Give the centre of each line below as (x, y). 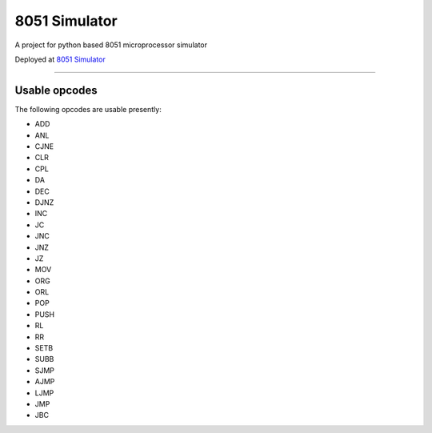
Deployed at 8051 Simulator (60, 59)
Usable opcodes (56, 90)
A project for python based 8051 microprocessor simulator (111, 45)
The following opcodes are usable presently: (88, 109)
